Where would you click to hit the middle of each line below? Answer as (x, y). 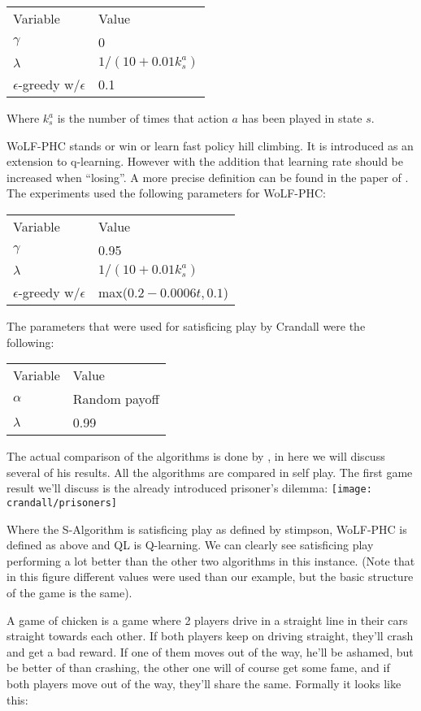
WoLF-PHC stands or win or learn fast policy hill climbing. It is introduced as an (210, 145)
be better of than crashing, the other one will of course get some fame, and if (198, 668)
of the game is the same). (69, 593)
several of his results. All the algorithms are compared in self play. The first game (210, 472)
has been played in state (302, 118)
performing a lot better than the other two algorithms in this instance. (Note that (211, 560)
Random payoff (116, 399)
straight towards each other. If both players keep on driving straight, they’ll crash (210, 636)
